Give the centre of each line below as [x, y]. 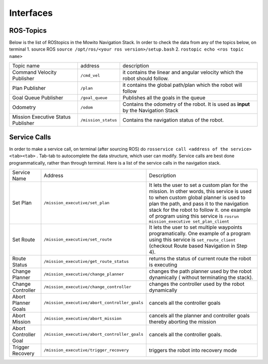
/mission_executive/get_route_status [86, 262]
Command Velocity [34, 72]
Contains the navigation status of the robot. [173, 120]
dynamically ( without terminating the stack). [201, 277]
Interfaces [31, 13]
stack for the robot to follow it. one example [200, 210]
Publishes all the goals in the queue [164, 98]
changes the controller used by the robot [197, 284]
